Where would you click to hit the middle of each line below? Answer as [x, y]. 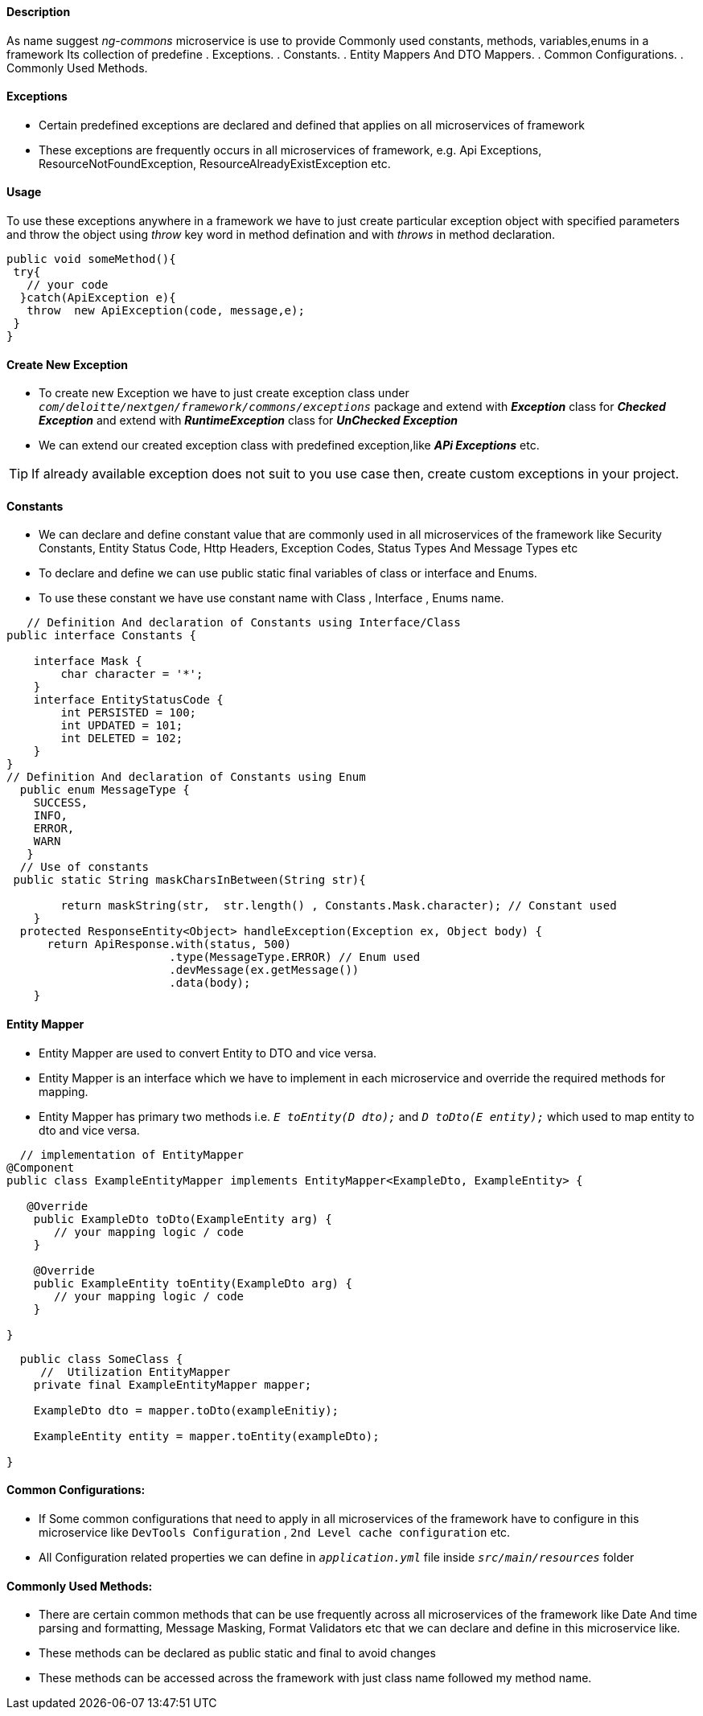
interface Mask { [88, 661]
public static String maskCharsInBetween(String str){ [189, 880]
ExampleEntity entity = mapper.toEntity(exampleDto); [206, 1436]
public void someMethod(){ [91, 259]
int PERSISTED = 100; [129, 713]
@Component [41, 1167]
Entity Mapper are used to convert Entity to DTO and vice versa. [208, 1053]
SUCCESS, [61, 803]
